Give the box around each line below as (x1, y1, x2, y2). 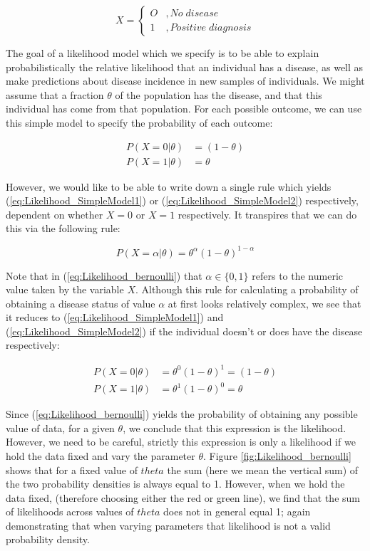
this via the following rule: (6, 221, 120, 236)
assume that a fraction (6, 87, 104, 102)
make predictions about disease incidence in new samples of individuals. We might (6, 73, 365, 88)
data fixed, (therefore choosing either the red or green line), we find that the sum (6, 490, 360, 505)
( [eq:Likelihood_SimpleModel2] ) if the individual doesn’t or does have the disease (6, 323, 363, 338)
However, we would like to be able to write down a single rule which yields (6, 179, 332, 194)
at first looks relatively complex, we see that (168, 295, 361, 310)
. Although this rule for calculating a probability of (135, 282, 359, 297)
